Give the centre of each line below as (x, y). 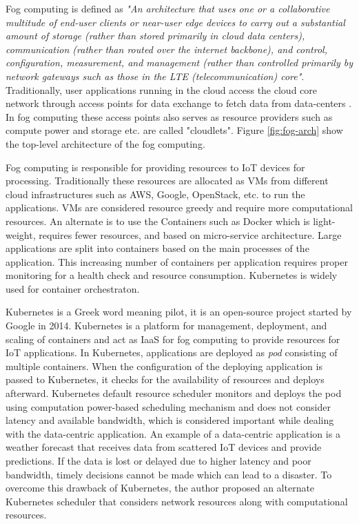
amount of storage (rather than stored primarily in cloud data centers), (155, 36)
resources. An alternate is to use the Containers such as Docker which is (158, 221)
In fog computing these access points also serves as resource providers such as (169, 116)
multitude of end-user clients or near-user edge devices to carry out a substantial (175, 22)
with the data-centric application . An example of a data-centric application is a (173, 433)
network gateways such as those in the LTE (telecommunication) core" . (155, 76)
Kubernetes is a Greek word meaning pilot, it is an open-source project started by (179, 312)
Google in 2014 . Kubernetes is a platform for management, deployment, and (166, 326)
